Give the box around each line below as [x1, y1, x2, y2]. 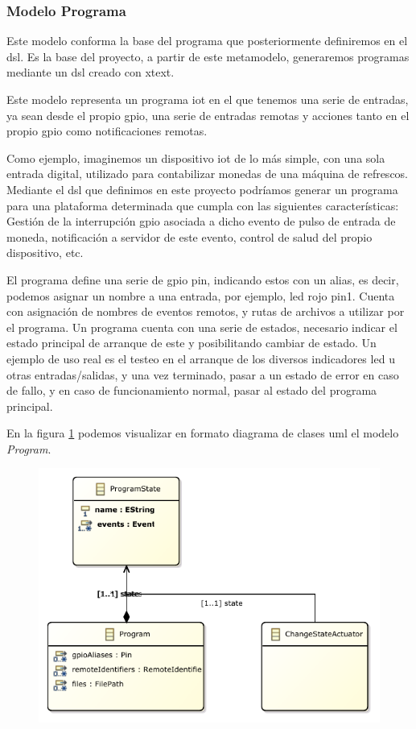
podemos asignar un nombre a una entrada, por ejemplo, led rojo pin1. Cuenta [6, 287, 395, 304]
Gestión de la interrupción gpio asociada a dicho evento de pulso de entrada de [6, 213, 396, 230]
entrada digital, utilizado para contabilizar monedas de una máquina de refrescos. [6, 165, 409, 182]
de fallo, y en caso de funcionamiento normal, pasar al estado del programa [6, 382, 377, 399]
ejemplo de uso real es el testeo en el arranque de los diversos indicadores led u [6, 350, 395, 367]
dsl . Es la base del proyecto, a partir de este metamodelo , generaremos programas [6, 48, 410, 64]
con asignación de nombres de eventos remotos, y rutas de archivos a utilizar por [6, 303, 405, 320]
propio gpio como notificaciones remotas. [6, 122, 208, 139]
